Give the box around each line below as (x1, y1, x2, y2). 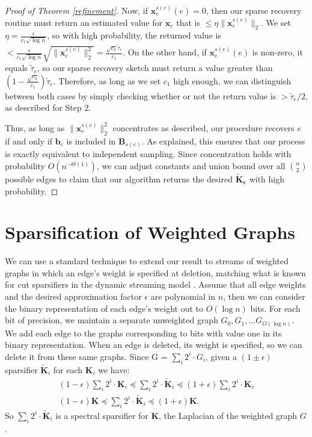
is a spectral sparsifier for (55, 409, 148, 421)
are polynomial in (150, 290, 216, 303)
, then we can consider (223, 290, 305, 303)
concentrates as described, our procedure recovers (112, 121, 295, 134)
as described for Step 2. (5, 101, 91, 114)
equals (5, 61, 28, 74)
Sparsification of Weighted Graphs (5, 220, 296, 244)
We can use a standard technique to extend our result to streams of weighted (5, 255, 289, 267)
